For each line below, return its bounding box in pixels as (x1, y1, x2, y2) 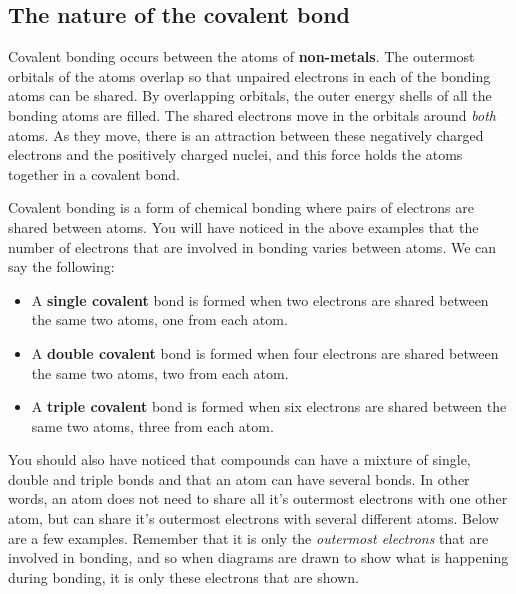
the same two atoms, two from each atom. (31, 362, 289, 383)
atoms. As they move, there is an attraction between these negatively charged (8, 124, 484, 145)
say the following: (8, 256, 115, 277)
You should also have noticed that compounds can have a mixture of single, (8, 449, 471, 470)
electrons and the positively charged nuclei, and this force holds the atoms (8, 144, 463, 165)
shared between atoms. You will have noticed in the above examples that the (8, 216, 479, 237)
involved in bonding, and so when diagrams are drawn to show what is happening (8, 547, 509, 568)
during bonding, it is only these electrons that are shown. (8, 566, 359, 587)
